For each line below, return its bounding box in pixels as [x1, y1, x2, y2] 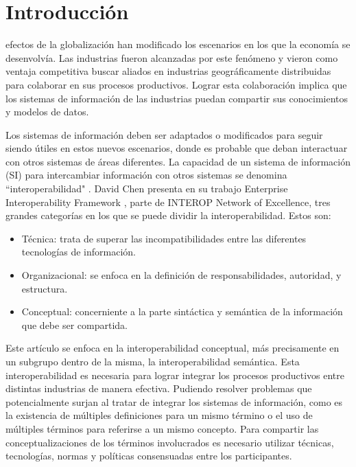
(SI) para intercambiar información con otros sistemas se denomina [5, 168, 287, 182]
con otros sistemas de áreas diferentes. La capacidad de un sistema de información [5, 154, 351, 168]
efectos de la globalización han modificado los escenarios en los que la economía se [5, 37, 351, 52]
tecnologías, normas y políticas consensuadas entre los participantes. [5, 448, 292, 463]
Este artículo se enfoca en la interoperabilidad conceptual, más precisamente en [5, 341, 340, 355]
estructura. [21, 281, 68, 295]
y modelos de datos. [5, 104, 89, 119]
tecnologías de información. [21, 244, 136, 259]
